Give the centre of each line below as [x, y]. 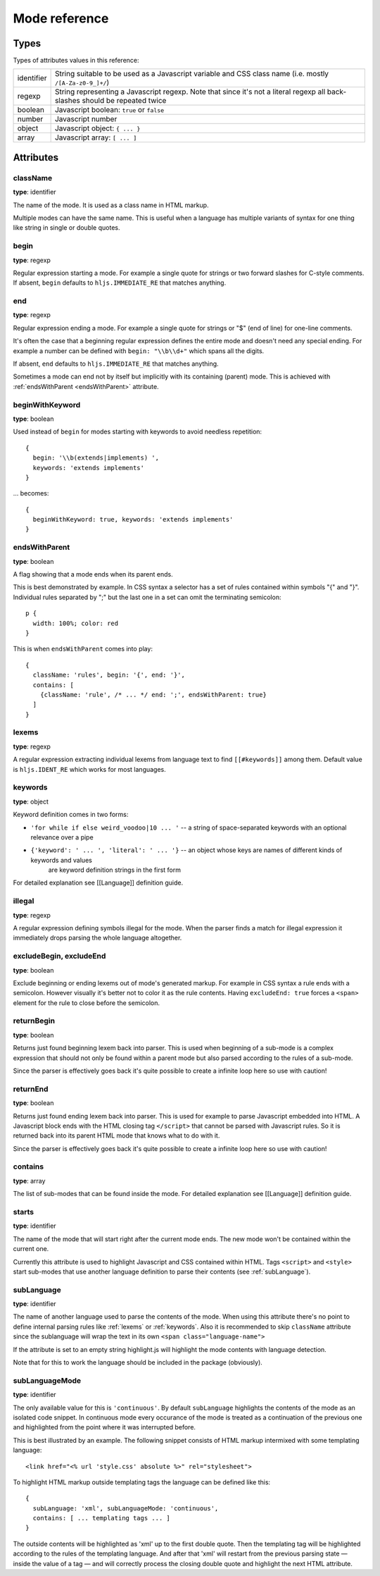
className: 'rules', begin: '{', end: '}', [109, 675]
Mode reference [61, 18]
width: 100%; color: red [76, 623]
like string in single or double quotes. [66, 228]
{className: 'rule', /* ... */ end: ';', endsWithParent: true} [153, 695]
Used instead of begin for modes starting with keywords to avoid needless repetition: [138, 432]
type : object [31, 801]
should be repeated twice [124, 101]
